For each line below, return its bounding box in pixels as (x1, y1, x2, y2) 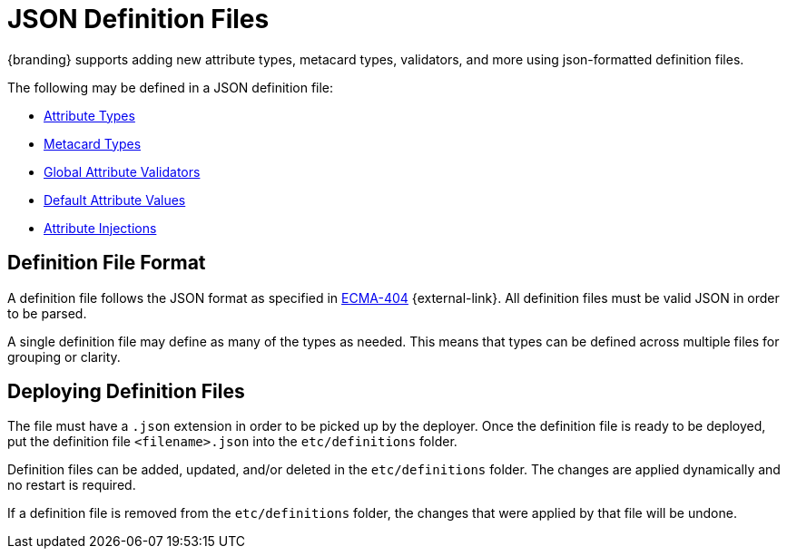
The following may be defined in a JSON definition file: (7, 79, 334, 95)
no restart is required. (7, 477, 136, 493)
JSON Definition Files (7, 4, 270, 34)
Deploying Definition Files (7, 380, 245, 404)
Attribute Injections (44, 219, 157, 236)
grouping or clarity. (7, 348, 121, 365)
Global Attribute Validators (44, 163, 201, 180)
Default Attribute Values (44, 191, 186, 208)
